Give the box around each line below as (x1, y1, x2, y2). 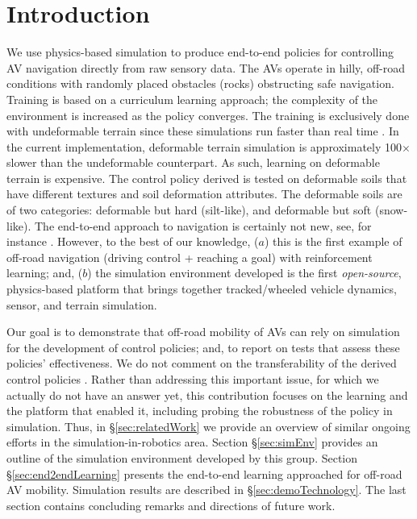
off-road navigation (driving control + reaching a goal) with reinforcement (6, 248, 373, 265)
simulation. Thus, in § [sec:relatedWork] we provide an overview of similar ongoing (6, 417, 411, 434)
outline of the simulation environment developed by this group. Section (6, 449, 358, 466)
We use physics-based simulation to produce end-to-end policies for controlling (6, 44, 394, 60)
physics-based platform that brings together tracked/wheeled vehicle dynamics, (6, 280, 397, 297)
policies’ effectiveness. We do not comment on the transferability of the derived (6, 355, 397, 372)
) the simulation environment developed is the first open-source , (87, 264, 402, 281)
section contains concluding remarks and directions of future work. (6, 496, 336, 513)
